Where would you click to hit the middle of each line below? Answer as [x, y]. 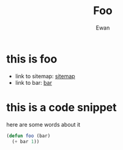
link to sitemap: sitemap [45, 76]
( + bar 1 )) [26, 141]
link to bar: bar [33, 82]
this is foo [32, 59]
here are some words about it [43, 124]
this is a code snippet [61, 107]
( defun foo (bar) [28, 136]
